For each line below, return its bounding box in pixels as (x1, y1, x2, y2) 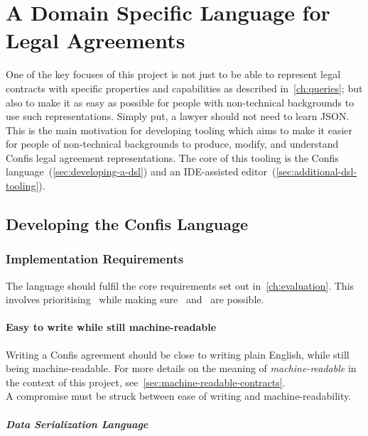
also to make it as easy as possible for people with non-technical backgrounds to (6, 94, 355, 109)
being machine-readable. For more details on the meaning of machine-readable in (6, 361, 357, 376)
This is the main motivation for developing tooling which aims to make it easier (6, 122, 353, 137)
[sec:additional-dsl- (276, 164, 357, 179)
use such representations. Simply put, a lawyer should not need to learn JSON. (6, 109, 350, 124)
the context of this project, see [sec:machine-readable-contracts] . (6, 374, 286, 389)
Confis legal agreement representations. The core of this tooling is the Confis (6, 150, 339, 165)
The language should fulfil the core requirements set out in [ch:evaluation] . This (6, 278, 355, 293)
